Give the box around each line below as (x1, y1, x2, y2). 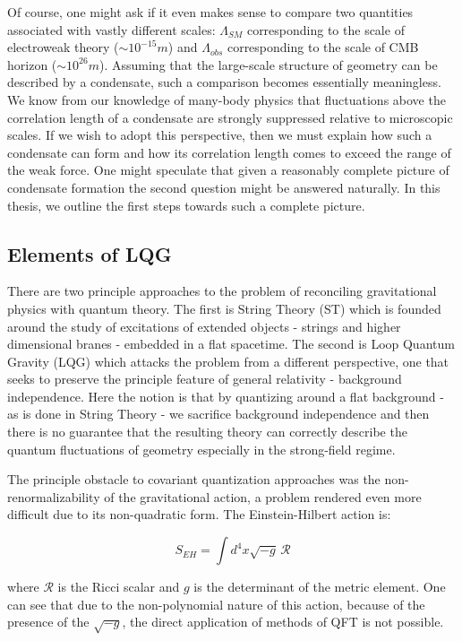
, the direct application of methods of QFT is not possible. (122, 612, 444, 631)
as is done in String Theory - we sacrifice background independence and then (7, 404, 430, 423)
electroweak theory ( (7, 38, 119, 56)
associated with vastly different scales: (7, 20, 216, 39)
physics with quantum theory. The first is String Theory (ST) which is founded (7, 299, 441, 317)
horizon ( (7, 55, 57, 74)
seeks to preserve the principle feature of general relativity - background (7, 369, 402, 388)
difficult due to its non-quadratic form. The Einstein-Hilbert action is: (7, 505, 391, 524)
